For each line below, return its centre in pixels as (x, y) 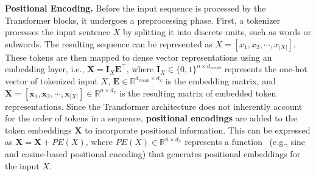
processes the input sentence (58, 32)
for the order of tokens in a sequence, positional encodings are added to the (151, 118)
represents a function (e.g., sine (245, 142)
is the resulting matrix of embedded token (198, 93)
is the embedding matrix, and (220, 80)
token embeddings (38, 130)
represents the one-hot (266, 69)
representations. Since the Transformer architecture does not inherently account (154, 106)
